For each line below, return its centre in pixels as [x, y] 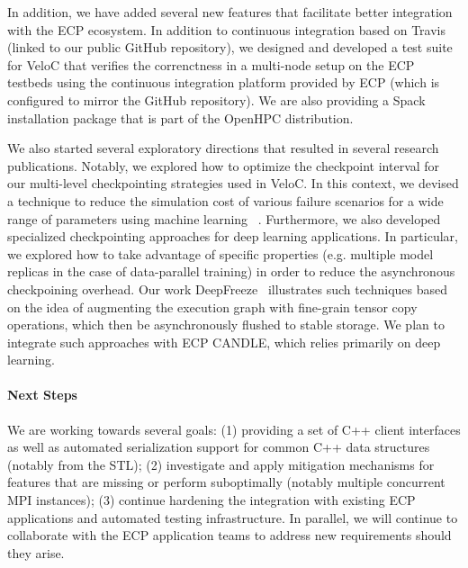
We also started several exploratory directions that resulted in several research [223, 148]
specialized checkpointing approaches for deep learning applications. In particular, [233, 236]
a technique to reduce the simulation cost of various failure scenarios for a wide [225, 200]
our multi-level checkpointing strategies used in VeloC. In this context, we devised [233, 183]
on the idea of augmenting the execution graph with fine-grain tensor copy [212, 307]
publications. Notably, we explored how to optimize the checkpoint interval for [224, 165]
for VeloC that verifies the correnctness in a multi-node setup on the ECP [211, 64]
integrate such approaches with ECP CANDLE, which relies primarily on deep [224, 342]
